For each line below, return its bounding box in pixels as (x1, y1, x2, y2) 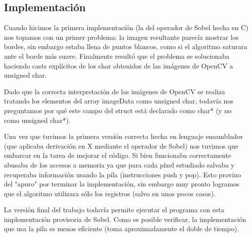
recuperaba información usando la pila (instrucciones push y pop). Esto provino (4, 169, 241, 179)
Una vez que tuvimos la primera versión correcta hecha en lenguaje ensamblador (4, 131, 243, 141)
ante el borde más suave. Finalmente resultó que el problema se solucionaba (4, 51, 230, 61)
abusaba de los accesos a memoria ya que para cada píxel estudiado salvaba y (4, 159, 235, 169)
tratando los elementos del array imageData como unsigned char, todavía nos (4, 96, 234, 106)
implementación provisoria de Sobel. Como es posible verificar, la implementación (4, 214, 246, 224)
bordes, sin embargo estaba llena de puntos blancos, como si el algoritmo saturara (4, 41, 248, 51)
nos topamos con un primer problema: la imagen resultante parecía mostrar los (4, 32, 239, 42)
